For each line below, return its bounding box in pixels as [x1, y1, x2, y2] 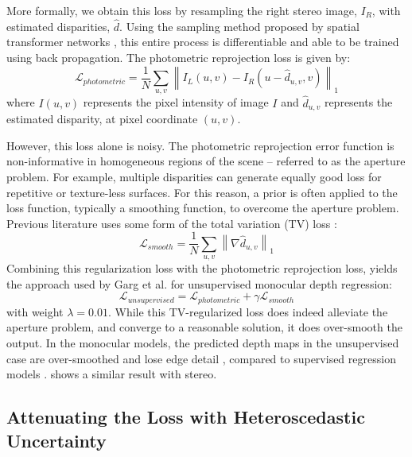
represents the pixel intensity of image [83, 94, 269, 110]
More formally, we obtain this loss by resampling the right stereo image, [6, 2, 357, 18]
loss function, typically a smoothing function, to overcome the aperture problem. [6, 199, 399, 216]
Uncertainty [6, 428, 107, 452]
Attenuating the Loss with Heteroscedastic [6, 405, 365, 429]
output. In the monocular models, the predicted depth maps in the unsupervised [6, 334, 399, 350]
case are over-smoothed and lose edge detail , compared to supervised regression [6, 350, 396, 366]
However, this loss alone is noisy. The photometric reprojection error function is [6, 137, 395, 153]
